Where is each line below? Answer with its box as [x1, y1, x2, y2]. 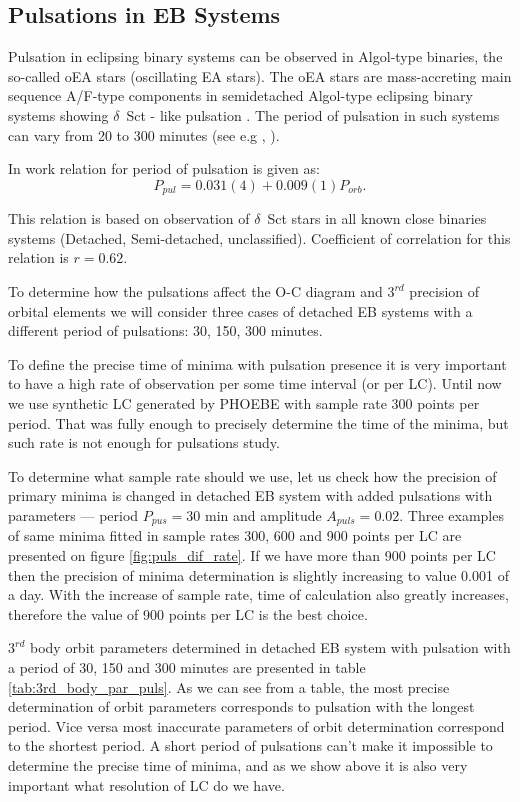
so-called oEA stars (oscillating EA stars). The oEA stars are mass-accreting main [8, 65, 512, 86]
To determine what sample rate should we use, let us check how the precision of [8, 465, 497, 486]
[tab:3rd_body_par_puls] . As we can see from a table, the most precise [8, 676, 450, 697]
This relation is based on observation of [8, 208, 250, 229]
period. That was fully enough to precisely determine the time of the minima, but [8, 412, 509, 433]
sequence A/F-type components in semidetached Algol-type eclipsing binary [8, 85, 473, 106]
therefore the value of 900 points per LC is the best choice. [8, 603, 368, 624]
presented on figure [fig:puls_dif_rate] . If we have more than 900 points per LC [8, 544, 496, 565]
